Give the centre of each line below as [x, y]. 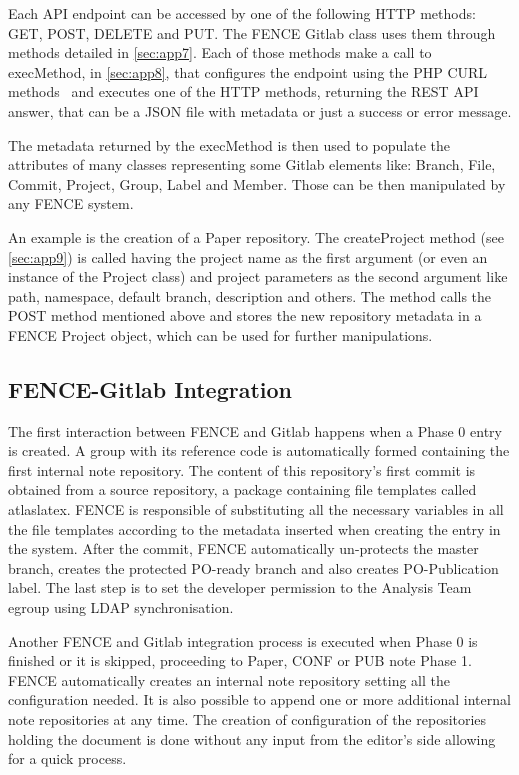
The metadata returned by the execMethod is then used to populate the [229, 144]
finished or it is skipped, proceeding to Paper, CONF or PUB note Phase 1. [240, 660]
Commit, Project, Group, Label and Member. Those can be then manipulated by [257, 183]
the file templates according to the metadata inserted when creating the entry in [254, 528]
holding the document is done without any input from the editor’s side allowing [252, 738]
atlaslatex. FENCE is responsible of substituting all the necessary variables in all [256, 509]
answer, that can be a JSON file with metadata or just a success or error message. [260, 110]
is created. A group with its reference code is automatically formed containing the [259, 450]
